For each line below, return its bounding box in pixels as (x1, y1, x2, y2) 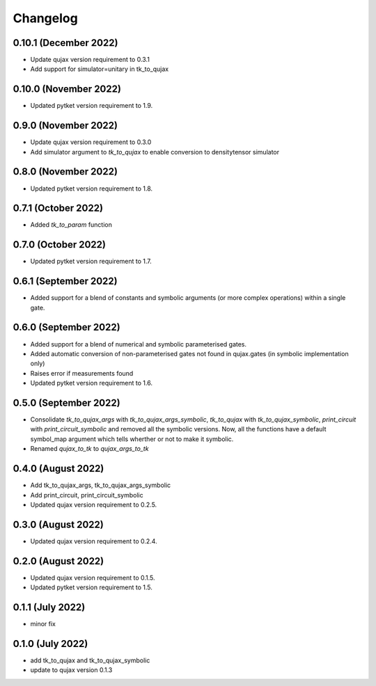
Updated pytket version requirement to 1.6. (30, 379, 153, 388)
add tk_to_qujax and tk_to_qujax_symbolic (30, 656, 150, 664)
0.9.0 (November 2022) (13, 120, 118, 131)
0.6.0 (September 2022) (13, 321, 121, 333)
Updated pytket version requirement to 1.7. (30, 257, 152, 266)
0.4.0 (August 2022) (13, 463, 104, 474)
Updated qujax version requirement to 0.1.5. (30, 573, 156, 582)
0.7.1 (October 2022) (13, 202, 104, 214)
